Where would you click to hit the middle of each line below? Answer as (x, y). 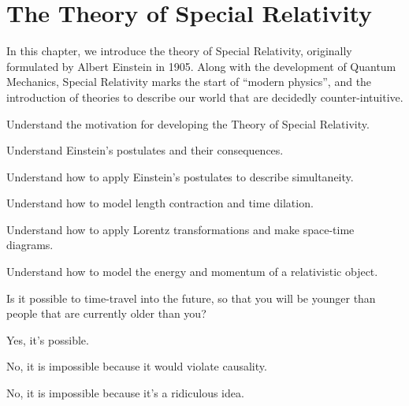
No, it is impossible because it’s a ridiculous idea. (125, 393)
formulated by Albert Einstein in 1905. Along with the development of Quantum (201, 66)
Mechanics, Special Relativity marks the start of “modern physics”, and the (189, 82)
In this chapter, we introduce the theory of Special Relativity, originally (179, 51)
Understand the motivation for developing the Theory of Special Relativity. (188, 123)
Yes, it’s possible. (48, 339)
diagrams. (30, 245)
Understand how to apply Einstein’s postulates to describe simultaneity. (180, 176)
